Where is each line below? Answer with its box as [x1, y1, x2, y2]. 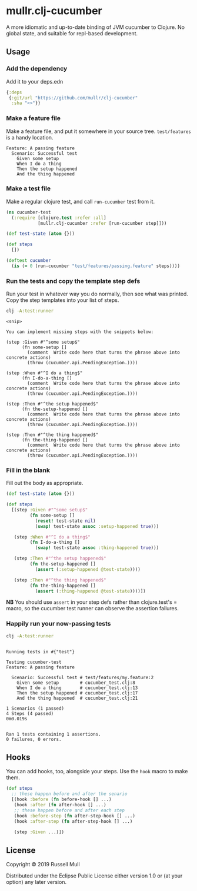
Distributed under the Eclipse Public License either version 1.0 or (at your [6, 872, 183, 879]
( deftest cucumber [6, 258, 51, 264]
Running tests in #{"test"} [6, 649, 75, 654]
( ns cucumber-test [6, 209, 51, 215]
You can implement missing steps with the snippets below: [6, 329, 154, 335]
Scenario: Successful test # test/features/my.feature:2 [11, 674, 154, 680]
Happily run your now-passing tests [6, 620, 111, 628]
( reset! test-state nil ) [35, 518, 96, 524]
